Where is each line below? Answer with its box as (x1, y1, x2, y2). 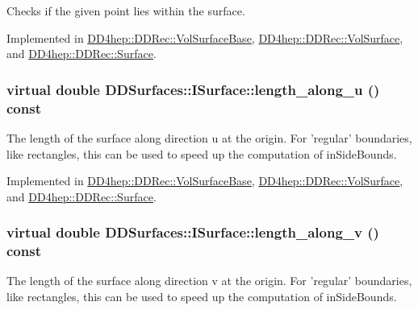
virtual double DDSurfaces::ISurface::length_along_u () (6, 79, 380, 99)
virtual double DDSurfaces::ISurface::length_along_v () (6, 222, 379, 242)
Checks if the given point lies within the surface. (6, 2, 245, 19)
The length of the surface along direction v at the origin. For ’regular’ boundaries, (6, 272, 412, 289)
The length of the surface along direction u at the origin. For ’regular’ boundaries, (6, 129, 412, 146)
